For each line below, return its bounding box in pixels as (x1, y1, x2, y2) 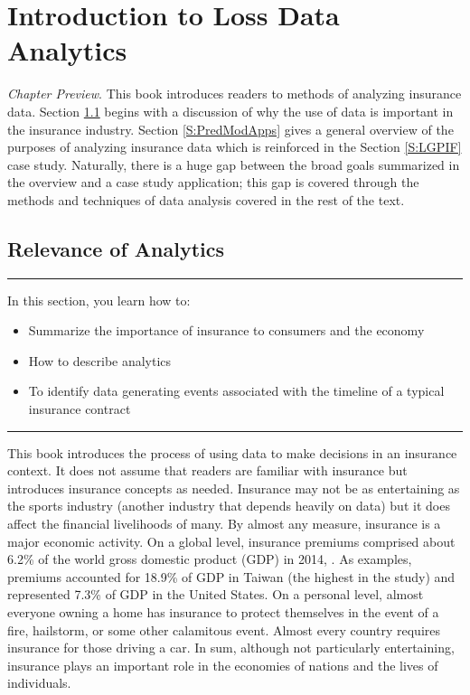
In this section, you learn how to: (7, 290, 191, 309)
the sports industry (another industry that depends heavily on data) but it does (7, 496, 450, 515)
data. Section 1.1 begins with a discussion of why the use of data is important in (7, 101, 454, 120)
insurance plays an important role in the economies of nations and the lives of (7, 655, 438, 674)
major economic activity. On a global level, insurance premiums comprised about (7, 531, 456, 550)
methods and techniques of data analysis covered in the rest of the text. (7, 190, 405, 209)
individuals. (7, 673, 71, 692)
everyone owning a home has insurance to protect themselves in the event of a (7, 602, 439, 621)
